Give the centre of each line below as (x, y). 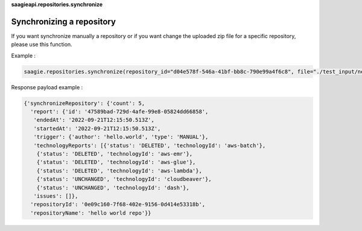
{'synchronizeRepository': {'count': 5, (84, 103)
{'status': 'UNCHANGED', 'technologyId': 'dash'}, (113, 188)
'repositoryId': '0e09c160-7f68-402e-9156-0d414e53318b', (118, 204)
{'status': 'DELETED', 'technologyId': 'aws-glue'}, (116, 162)
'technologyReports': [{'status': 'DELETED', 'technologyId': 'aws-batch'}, (150, 145)
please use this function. (42, 45)
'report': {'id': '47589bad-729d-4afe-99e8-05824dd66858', (119, 112)
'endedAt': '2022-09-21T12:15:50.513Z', (94, 120)
